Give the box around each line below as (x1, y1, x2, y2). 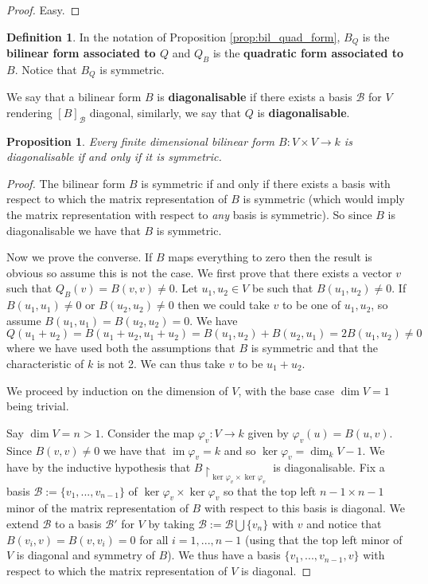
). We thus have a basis (167, 547, 281, 563)
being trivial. (6, 398, 69, 414)
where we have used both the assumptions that (6, 339, 235, 356)
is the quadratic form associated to (212, 45, 404, 61)
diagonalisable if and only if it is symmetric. (6, 148, 222, 165)
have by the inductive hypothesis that (6, 459, 191, 476)
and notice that (306, 515, 382, 532)
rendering (6, 104, 53, 120)
